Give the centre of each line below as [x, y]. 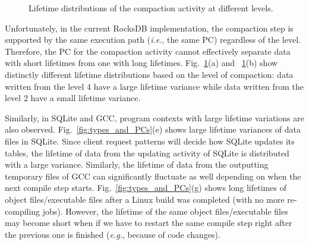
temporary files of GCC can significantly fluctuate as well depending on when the [153, 176]
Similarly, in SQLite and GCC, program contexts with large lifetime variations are [154, 117]
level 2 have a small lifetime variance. [73, 98]
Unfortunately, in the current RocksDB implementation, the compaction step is [149, 28]
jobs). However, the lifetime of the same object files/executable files [165, 211]
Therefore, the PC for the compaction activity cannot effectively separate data [148, 51]
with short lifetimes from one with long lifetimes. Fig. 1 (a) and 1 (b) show [141, 63]
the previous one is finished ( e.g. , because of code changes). [113, 234]
